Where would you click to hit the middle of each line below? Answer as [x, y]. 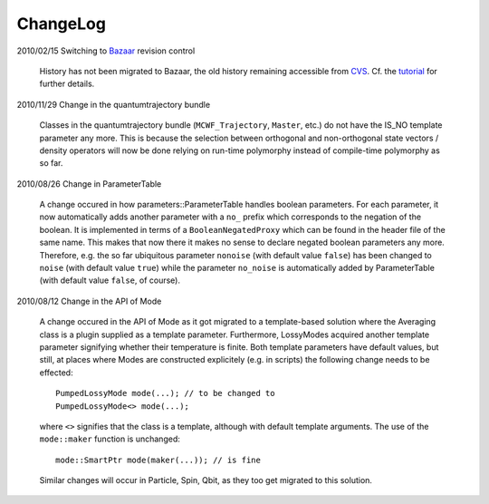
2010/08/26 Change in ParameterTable [89, 184]
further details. [67, 84]
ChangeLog [61, 24]
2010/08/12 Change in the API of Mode [89, 301]
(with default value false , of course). [110, 280]
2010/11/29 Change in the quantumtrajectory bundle [114, 104]
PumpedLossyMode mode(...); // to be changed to [165, 393]
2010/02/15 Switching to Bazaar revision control [106, 51]
